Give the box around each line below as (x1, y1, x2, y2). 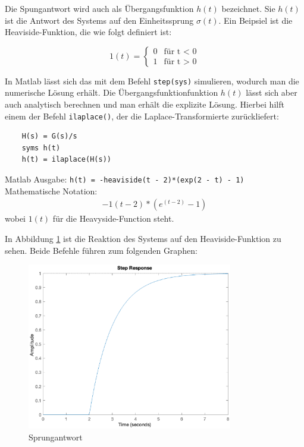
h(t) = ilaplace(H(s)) (21, 155, 111, 164)
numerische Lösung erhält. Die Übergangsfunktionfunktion (5, 86, 218, 99)
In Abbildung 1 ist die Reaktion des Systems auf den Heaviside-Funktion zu (5, 232, 281, 244)
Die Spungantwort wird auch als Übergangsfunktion (5, 2, 194, 14)
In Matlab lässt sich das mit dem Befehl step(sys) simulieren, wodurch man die (5, 74, 299, 87)
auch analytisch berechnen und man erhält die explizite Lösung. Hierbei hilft (5, 98, 284, 111)
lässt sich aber (246, 86, 297, 99)
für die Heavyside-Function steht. (52, 212, 174, 225)
